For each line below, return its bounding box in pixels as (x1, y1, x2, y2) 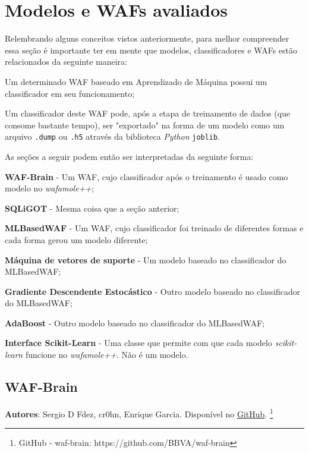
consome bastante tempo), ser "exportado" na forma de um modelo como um (5, 118, 285, 131)
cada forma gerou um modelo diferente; (5, 233, 148, 246)
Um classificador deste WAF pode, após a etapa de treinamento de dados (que (5, 107, 291, 119)
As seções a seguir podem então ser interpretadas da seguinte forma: (5, 150, 254, 162)
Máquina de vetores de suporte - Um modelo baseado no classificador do (5, 253, 286, 266)
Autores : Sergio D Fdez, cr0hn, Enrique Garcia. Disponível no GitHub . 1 (5, 405, 273, 420)
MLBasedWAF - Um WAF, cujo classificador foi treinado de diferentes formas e (5, 222, 304, 234)
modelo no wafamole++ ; (5, 182, 94, 194)
